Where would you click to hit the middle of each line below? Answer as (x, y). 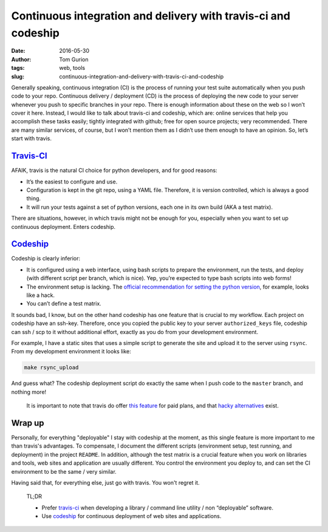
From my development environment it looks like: (71, 352)
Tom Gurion (74, 59)
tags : (18, 68)
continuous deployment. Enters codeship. (63, 227)
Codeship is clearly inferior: (46, 259)
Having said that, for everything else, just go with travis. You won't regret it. (105, 482)
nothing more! (29, 392)
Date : (18, 51)
